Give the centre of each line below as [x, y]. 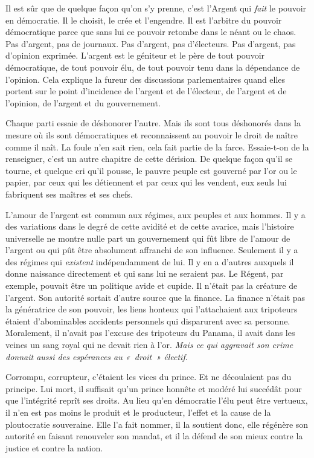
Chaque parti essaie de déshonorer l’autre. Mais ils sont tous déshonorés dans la [153, 123]
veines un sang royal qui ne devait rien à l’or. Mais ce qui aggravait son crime [149, 345]
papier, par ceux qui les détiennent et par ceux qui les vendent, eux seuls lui [146, 182]
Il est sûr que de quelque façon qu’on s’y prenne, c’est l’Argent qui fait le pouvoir [156, 8]
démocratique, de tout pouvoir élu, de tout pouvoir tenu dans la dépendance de [153, 67]
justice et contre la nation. [54, 447]
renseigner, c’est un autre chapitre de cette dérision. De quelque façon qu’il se [149, 159]
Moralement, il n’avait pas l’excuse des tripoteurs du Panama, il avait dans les [150, 333]
